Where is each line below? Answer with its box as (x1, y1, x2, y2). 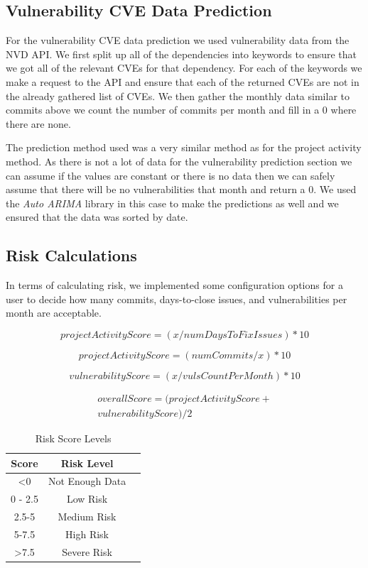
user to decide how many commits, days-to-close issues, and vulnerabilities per (6, 291, 347, 306)
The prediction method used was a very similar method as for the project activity (6, 140, 362, 155)
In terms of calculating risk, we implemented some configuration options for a (6, 278, 343, 293)
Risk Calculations (6, 244, 137, 266)
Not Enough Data (48, 474, 126, 488)
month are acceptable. (6, 305, 102, 320)
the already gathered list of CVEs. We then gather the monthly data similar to (6, 88, 350, 103)
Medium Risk (58, 509, 117, 524)
